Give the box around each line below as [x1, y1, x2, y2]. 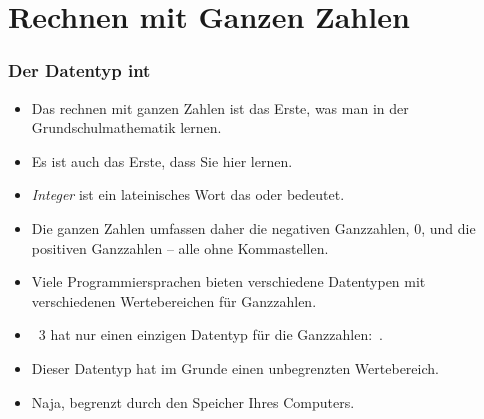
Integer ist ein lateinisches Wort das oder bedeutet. [31, 184, 345, 205]
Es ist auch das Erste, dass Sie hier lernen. [31, 150, 293, 171]
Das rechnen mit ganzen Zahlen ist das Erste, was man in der [31, 97, 409, 118]
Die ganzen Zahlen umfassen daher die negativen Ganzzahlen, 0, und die [31, 217, 476, 238]
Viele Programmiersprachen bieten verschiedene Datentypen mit [31, 271, 426, 292]
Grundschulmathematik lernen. [31, 117, 222, 138]
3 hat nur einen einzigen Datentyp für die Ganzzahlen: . [38, 324, 383, 345]
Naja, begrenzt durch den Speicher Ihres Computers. [31, 391, 355, 412]
